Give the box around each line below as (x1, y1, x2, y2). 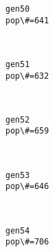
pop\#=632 (5, 71, 49, 81)
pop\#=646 (5, 181, 49, 192)
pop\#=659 (5, 126, 49, 136)
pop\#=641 (5, 15, 49, 25)
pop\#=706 (5, 237, 49, 247)
